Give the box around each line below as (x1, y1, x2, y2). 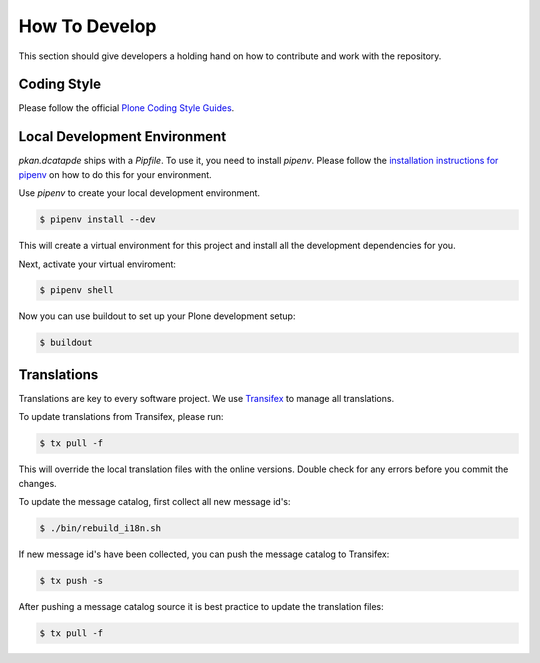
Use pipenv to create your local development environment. (18, 187, 260, 199)
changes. (18, 477, 57, 489)
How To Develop (18, 15, 157, 37)
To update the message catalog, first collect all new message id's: (18, 496, 291, 508)
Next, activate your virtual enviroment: (18, 258, 177, 270)
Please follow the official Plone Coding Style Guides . (18, 102, 235, 114)
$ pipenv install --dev (39, 214, 157, 225)
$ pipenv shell (39, 285, 114, 296)
